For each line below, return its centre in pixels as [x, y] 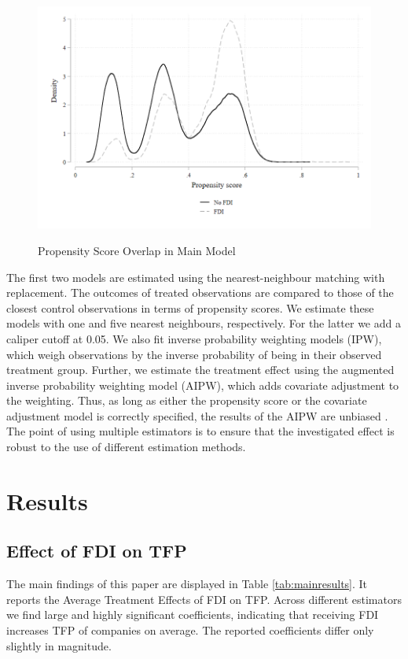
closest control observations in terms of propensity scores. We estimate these [190, 307]
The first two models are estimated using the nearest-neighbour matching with [196, 277]
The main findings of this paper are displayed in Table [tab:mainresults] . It [187, 584]
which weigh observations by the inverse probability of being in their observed [194, 354]
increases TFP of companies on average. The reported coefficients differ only [190, 630]
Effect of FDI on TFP [97, 551]
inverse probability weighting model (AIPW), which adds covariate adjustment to [203, 385]
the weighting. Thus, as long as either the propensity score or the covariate [187, 400]
